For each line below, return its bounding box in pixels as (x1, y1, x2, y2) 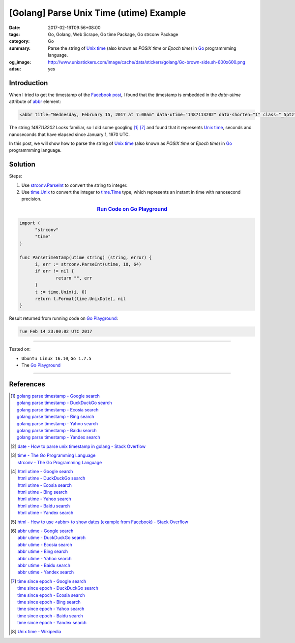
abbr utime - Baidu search (17, 562, 71, 568)
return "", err (56, 275, 92, 281)
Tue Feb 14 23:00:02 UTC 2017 (19, 329, 92, 335)
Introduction (9, 79, 48, 87)
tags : (9, 31, 20, 37)
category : (9, 38, 30, 44)
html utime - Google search (17, 468, 73, 474)
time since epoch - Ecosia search (17, 592, 86, 598)
